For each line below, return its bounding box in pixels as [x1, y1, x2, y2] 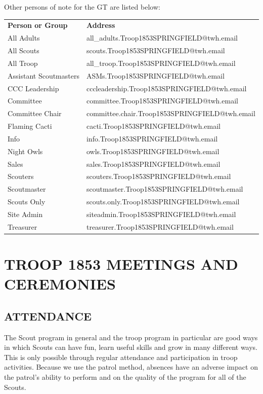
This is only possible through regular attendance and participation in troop [4, 351, 238, 362]
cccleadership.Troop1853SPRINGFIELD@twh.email [86, 83, 247, 93]
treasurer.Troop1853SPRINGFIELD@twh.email [86, 221, 234, 232]
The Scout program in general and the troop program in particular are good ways [4, 332, 258, 342]
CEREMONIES [4, 273, 116, 294]
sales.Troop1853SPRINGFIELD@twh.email [86, 158, 221, 169]
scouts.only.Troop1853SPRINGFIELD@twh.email [86, 196, 240, 207]
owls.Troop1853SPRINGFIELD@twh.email [86, 146, 220, 156]
